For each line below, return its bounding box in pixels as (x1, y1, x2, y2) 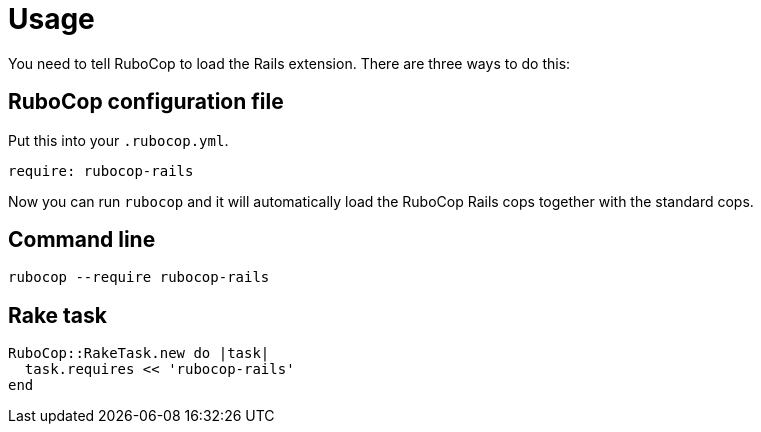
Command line (8, 227, 156, 253)
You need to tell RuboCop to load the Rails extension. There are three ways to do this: (8, 54, 571, 72)
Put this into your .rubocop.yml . (8, 131, 229, 149)
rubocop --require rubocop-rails (8, 269, 270, 286)
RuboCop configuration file (8, 89, 284, 115)
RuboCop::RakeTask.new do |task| (8, 345, 270, 362)
